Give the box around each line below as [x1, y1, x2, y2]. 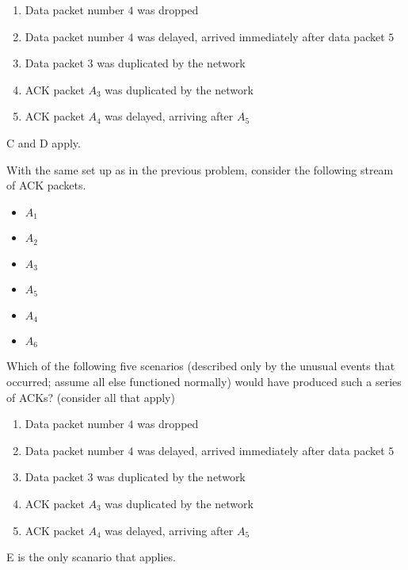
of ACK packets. [6, 177, 86, 193]
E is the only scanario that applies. [6, 549, 176, 565]
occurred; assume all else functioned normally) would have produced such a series [6, 373, 402, 390]
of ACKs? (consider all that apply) [6, 388, 175, 405]
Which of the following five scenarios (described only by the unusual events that [6, 358, 395, 374]
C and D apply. [6, 134, 81, 151]
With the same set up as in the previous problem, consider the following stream [6, 161, 394, 178]
